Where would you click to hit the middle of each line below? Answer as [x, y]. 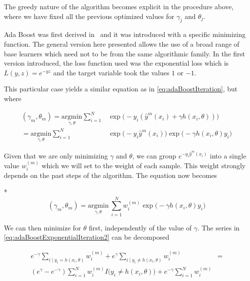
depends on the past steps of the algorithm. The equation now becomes [111, 175]
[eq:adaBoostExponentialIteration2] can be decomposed [87, 237]
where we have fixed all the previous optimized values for [89, 16]
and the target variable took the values [111, 72]
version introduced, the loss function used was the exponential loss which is [116, 63]
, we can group [154, 155]
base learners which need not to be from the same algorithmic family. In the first [125, 53]
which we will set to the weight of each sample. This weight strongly [144, 166]
